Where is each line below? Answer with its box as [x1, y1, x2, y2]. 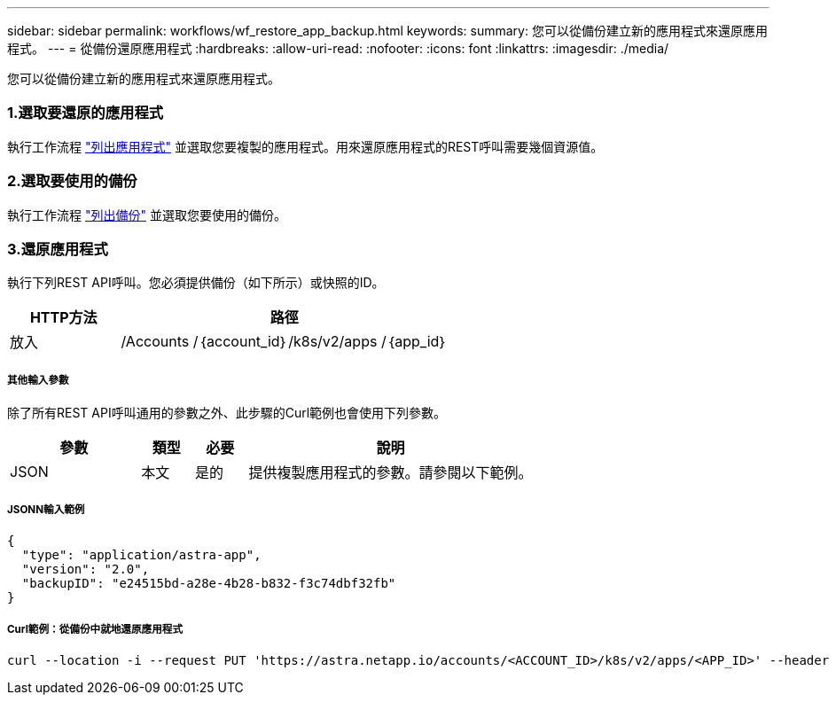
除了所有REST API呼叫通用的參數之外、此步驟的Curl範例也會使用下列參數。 [7, 405, 447, 421]
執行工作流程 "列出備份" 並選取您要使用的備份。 [7, 207, 286, 222]
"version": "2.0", [21, 561, 150, 576]
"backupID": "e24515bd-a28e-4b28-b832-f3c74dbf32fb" [21, 575, 396, 590]
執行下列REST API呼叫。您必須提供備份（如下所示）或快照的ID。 [7, 275, 385, 291]
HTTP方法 [29, 308, 98, 327]
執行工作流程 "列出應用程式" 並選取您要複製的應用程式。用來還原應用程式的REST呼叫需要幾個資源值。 [7, 138, 604, 154]
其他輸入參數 [7, 373, 69, 386]
